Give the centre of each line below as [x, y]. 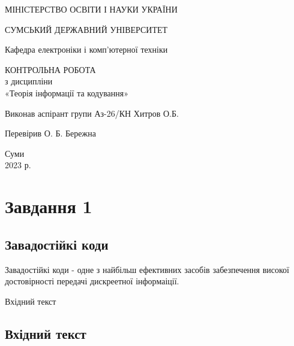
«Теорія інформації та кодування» [67, 92]
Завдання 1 [49, 206]
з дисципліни [29, 81]
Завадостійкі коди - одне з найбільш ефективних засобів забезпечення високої [147, 269]
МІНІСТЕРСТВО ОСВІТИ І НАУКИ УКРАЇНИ [91, 9]
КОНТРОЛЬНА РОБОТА [50, 69]
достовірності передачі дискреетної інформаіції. [92, 281]
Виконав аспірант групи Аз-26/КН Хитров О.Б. [92, 113]
